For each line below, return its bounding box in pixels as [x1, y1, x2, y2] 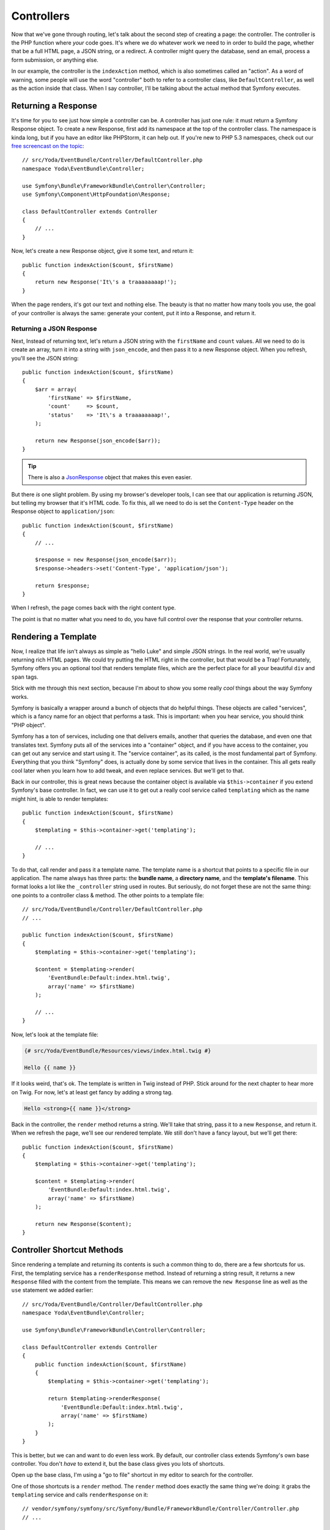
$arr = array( [34, 386, 78, 393]
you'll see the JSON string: [11, 354, 79, 362]
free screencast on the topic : [11, 142, 84, 149]
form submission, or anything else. [11, 56, 99, 64]
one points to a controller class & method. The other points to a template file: [11, 891, 205, 899]
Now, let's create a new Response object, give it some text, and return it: [11, 247, 194, 255]
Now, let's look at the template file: [11, 1031, 99, 1038]
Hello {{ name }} [24, 1064, 76, 1071]
